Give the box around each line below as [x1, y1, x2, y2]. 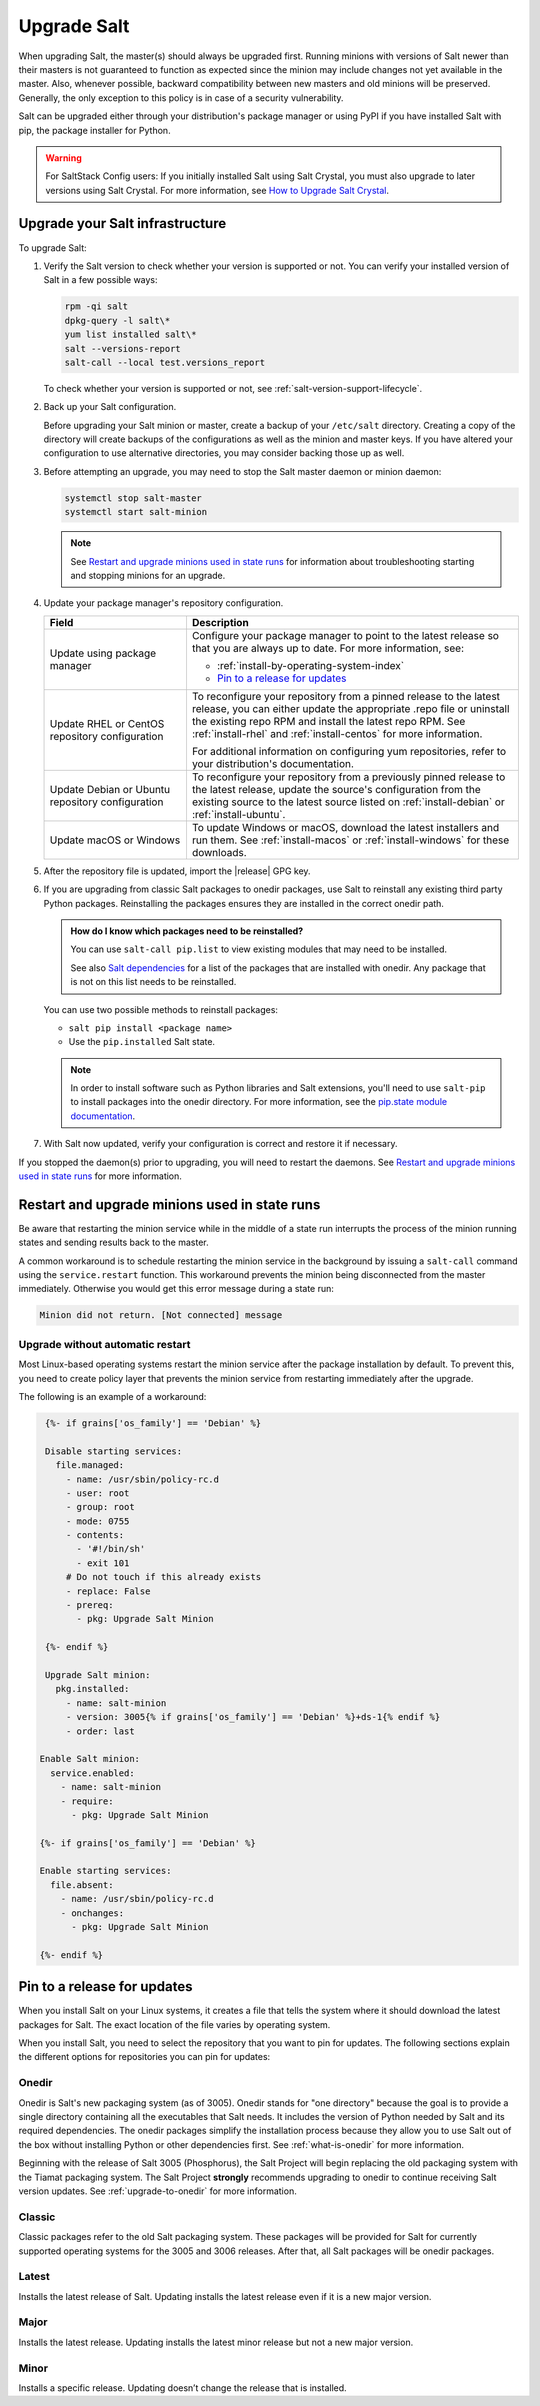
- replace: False [65, 1585, 151, 1597]
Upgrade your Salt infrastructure [18, 215, 227, 232]
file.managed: [55, 1460, 125, 1471]
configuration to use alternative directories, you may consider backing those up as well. [43, 447, 405, 459]
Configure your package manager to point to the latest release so [191, 628, 500, 642]
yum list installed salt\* [64, 329, 197, 340]
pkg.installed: [55, 1683, 130, 1695]
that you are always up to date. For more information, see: [191, 641, 465, 655]
